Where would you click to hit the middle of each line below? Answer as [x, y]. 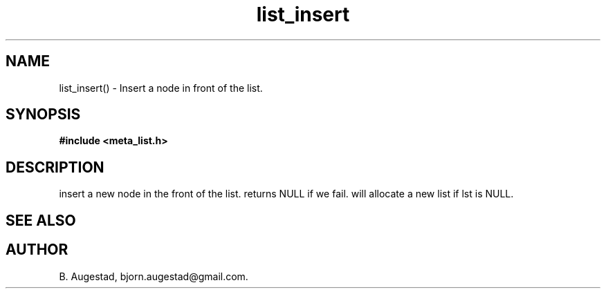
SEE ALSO [41, 220]
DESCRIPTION [55, 167]
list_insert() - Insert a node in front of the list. [161, 88]
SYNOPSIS [43, 115]
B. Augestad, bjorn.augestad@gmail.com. [154, 276]
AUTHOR [37, 250]
